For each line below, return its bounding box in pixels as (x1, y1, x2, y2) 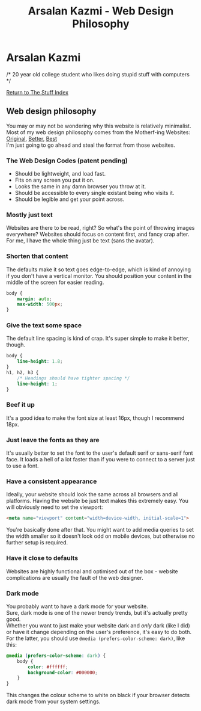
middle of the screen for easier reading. (6, 279, 104, 286)
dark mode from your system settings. (6, 698, 101, 705)
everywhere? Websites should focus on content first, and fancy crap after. (6, 230, 190, 238)
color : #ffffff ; (28, 663, 68, 670)
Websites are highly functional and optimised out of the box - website (6, 567, 178, 575)
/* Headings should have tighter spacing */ (17, 375, 130, 381)
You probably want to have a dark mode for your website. (6, 603, 148, 610)
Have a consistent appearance (6, 477, 97, 485)
